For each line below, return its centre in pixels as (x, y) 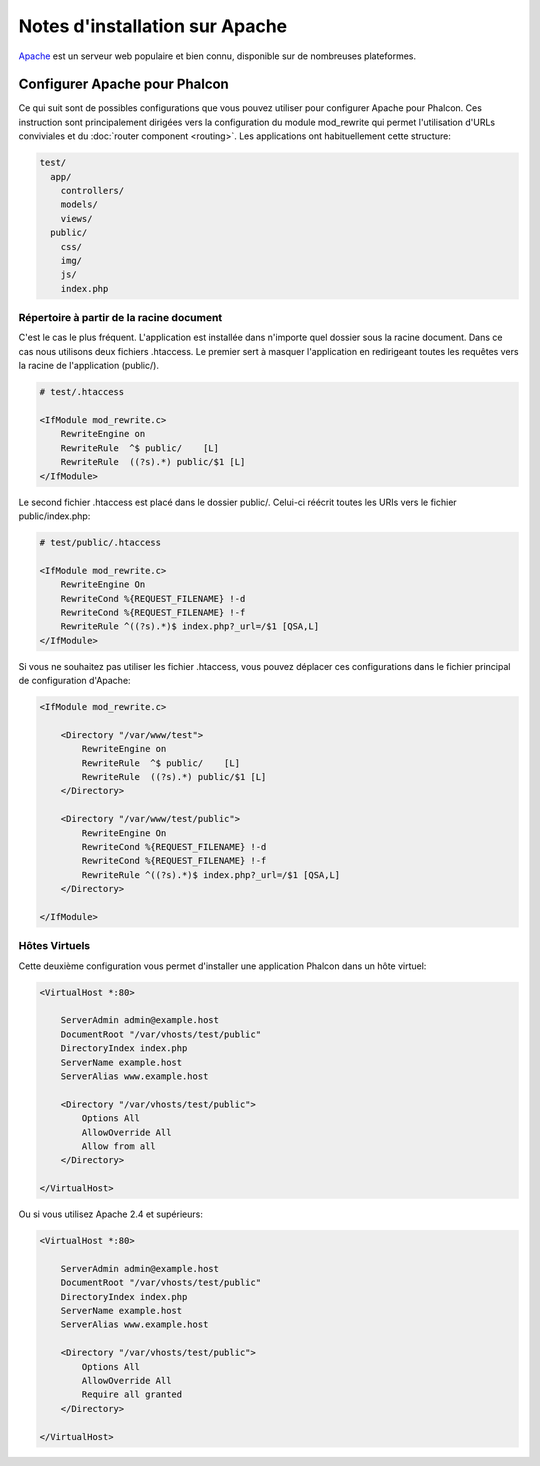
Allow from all (119, 1146)
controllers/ (92, 190)
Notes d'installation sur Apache (153, 26)
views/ (76, 218)
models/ (79, 204)
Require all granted (132, 1394)
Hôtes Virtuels (54, 946)
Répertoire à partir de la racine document (120, 318)
